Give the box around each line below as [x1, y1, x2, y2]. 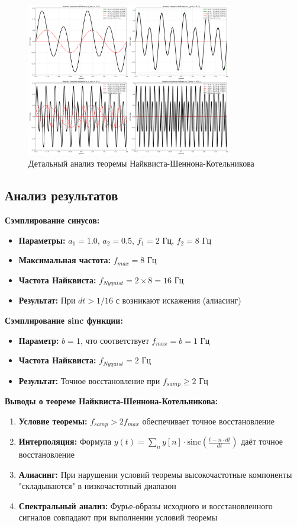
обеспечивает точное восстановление [142, 414, 275, 427]
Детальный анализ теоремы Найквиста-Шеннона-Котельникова [28, 157, 254, 170]
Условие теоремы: [18, 414, 88, 427]
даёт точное [241, 435, 283, 448]
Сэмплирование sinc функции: [5, 314, 123, 326]
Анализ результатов [5, 186, 118, 205]
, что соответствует [80, 334, 149, 346]
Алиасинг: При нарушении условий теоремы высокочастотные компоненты [18, 468, 292, 480]
